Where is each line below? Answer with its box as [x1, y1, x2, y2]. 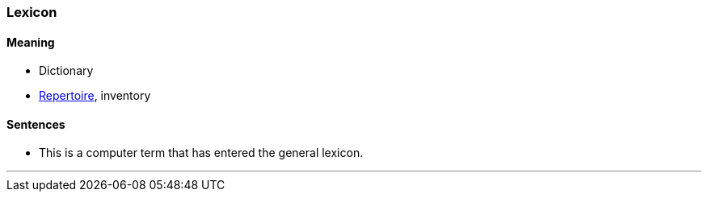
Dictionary [39, 64, 94, 78]
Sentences [6, 117, 65, 131]
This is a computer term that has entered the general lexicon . [39, 146, 364, 160]
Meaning [6, 35, 55, 49]
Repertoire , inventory [39, 89, 151, 103]
